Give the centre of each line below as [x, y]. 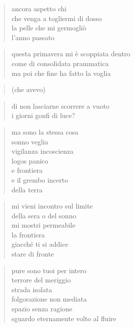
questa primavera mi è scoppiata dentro [71, 54]
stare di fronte [33, 254]
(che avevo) [28, 89]
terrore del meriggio [41, 280]
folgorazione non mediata [49, 299]
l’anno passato [33, 37]
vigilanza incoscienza [43, 151]
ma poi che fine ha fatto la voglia [61, 73]
